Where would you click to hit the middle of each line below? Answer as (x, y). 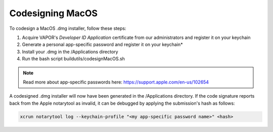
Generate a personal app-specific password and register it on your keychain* (102, 45)
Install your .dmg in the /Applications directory (70, 52)
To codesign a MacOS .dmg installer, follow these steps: (68, 28)
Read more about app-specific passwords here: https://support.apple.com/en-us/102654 (116, 82)
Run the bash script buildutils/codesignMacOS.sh (73, 59)
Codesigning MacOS (54, 13)
